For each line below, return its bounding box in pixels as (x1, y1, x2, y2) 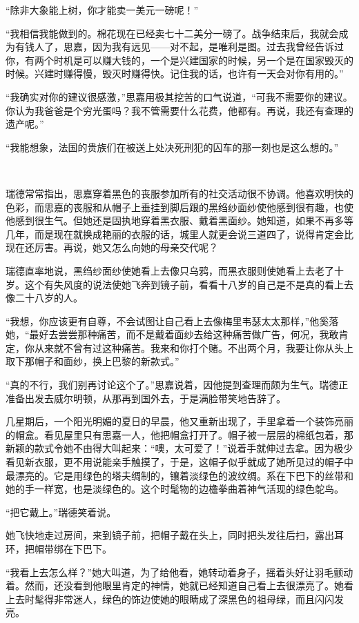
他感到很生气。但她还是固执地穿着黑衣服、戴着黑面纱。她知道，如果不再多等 (6, 213, 353, 228)
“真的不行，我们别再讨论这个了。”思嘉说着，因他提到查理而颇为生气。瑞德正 (6, 377, 349, 392)
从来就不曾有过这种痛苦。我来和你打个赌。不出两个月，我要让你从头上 (34, 340, 353, 355)
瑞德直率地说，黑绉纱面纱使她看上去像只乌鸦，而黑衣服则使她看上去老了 (6, 263, 334, 277)
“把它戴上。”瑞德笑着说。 (6, 504, 117, 519)
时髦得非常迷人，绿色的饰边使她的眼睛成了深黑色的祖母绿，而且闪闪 (24, 591, 334, 606)
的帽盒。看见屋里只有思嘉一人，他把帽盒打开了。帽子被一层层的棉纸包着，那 (6, 427, 353, 442)
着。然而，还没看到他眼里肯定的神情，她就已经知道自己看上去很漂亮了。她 (6, 578, 344, 593)
